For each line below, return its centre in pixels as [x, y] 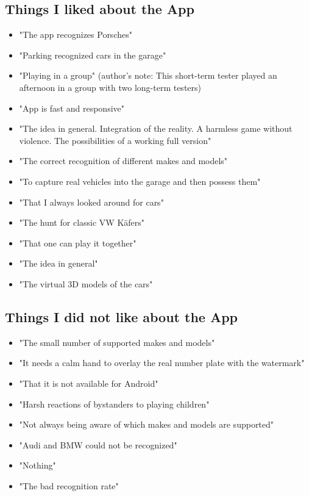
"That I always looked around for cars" [91, 202]
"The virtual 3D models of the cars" [86, 283]
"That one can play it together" [78, 243]
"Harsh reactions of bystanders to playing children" [114, 404]
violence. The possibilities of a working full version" [115, 140]
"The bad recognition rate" [69, 485]
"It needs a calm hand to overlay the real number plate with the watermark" [162, 363]
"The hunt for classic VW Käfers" [82, 222]
